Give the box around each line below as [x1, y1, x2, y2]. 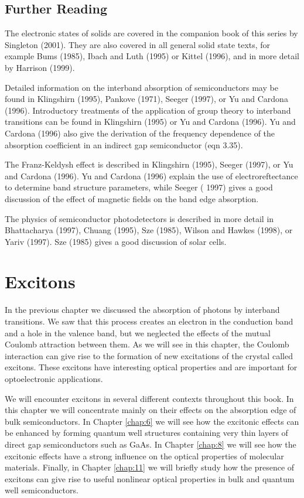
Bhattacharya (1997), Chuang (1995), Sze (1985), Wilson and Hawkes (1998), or [5, 224, 293, 236]
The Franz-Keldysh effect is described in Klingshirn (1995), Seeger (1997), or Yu [5, 158, 293, 170]
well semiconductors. [5, 484, 78, 496]
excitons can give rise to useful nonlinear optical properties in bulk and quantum [5, 472, 295, 485]
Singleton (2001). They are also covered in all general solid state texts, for [5, 38, 271, 50]
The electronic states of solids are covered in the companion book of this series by [5, 27, 298, 39]
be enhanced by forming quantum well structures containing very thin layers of [5, 427, 288, 439]
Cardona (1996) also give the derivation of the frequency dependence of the [5, 127, 275, 139]
